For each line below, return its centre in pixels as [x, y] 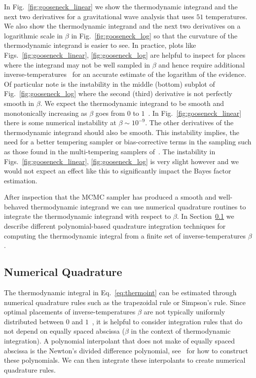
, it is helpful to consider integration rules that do [167, 321]
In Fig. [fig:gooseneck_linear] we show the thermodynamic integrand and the [121, 6]
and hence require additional [202, 64]
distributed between [34, 321]
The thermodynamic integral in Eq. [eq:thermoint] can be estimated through [120, 292]
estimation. [21, 180]
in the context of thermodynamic [181, 331]
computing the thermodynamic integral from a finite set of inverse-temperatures [125, 235]
